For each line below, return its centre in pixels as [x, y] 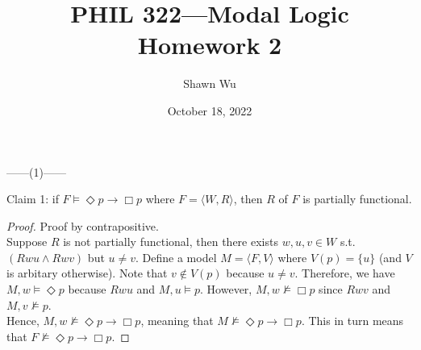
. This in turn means [352, 321]
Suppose [27, 242]
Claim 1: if [33, 199]
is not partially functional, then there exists [171, 242]
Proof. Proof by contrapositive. [83, 225]
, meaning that [177, 321]
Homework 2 [210, 45]
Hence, [23, 321]
